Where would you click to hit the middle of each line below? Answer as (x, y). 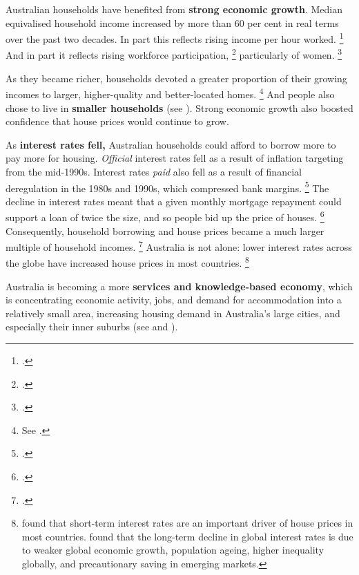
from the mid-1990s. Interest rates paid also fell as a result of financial (154, 171)
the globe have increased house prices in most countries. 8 (127, 262)
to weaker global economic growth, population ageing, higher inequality (173, 550)
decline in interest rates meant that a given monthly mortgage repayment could (174, 201)
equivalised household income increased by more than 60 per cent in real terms (172, 22)
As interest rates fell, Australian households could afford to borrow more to (171, 144)
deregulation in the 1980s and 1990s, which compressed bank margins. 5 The (167, 187)
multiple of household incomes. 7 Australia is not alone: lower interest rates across (179, 246)
